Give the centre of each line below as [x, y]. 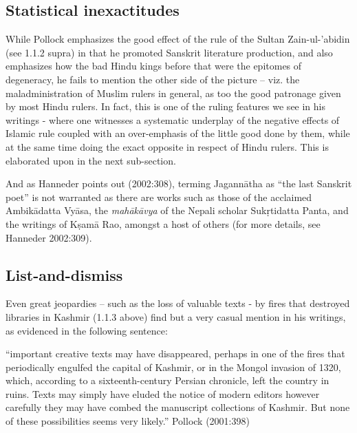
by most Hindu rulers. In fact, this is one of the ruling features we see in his [166, 106]
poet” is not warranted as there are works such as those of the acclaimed [159, 197]
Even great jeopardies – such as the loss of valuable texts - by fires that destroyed [178, 303]
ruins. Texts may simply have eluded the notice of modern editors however [163, 393]
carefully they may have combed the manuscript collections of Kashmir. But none [178, 407]
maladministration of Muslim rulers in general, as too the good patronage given [173, 93]
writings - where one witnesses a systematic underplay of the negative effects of [173, 119]
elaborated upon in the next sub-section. [91, 160]
